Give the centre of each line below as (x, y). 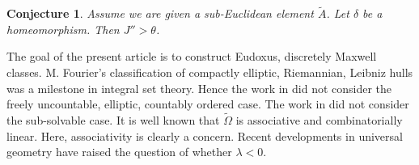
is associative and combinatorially (319, 120)
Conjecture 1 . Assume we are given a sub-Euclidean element (160, 13)
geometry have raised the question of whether (119, 152)
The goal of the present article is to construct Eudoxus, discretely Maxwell (192, 56)
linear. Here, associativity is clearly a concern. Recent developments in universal (205, 135)
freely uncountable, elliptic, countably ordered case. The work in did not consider (208, 104)
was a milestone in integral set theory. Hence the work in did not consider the (199, 88)
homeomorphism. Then (63, 29)
